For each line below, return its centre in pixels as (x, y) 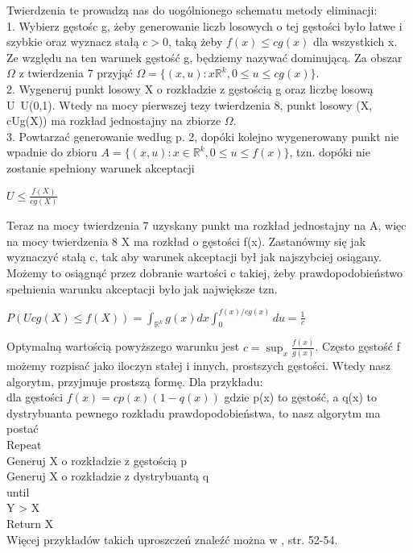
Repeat (24, 445)
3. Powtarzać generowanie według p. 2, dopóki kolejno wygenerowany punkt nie (203, 136)
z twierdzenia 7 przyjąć (76, 73)
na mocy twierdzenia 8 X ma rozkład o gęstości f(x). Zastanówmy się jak (186, 241)
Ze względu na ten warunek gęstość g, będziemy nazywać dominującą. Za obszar (204, 57)
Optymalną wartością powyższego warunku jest (123, 346)
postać (23, 428)
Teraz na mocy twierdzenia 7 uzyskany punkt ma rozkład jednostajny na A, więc (206, 225)
